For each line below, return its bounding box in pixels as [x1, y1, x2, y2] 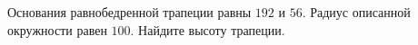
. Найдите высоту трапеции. [130, 20, 285, 39]
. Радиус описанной [302, 3, 411, 21]
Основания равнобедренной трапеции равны [7, 3, 252, 21]
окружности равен [7, 20, 107, 39]
